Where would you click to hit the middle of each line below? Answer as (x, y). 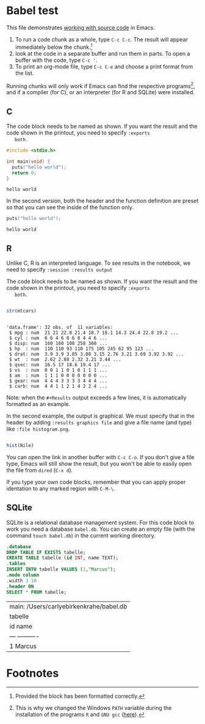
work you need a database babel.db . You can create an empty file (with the (101, 529)
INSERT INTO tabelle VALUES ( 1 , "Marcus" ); (61, 569)
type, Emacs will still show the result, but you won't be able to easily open (99, 464)
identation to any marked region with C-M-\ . (61, 488)
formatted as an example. (38, 404)
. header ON (20, 586)
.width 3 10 (21, 581)
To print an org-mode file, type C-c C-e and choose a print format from (104, 66)
